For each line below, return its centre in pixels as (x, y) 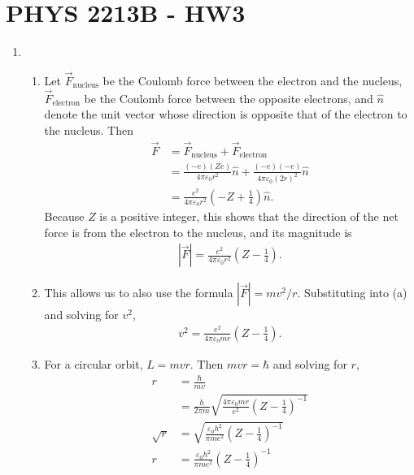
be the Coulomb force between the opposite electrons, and (229, 98)
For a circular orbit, (94, 364)
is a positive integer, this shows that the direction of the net (249, 216)
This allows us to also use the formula (139, 293)
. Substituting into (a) (352, 293)
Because (64, 216)
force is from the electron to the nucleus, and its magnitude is (198, 232)
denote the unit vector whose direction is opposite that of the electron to (226, 114)
